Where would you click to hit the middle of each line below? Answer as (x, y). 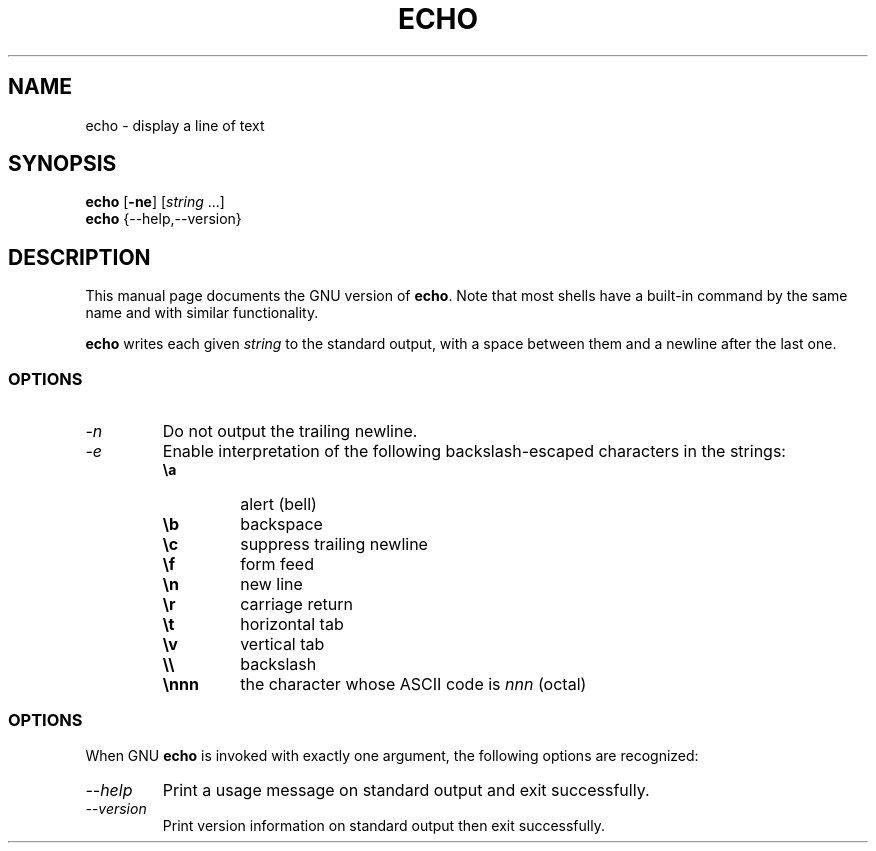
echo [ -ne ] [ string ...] (155, 202)
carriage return (296, 604)
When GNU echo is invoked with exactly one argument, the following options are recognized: (392, 755)
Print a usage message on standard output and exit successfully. (406, 789)
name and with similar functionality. (202, 313)
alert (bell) (278, 504)
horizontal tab (292, 624)
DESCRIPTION (79, 257)
